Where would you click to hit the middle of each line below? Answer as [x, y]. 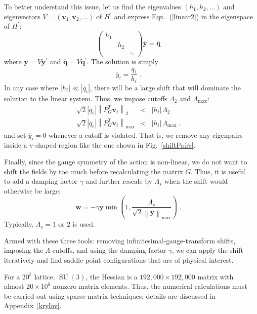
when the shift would [196, 181]
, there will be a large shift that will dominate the [166, 87]
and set [15, 135]
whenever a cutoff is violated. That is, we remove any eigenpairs [146, 135]
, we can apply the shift [208, 250]
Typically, [19, 224]
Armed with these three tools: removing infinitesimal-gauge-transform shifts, [120, 240]
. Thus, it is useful [218, 171]
